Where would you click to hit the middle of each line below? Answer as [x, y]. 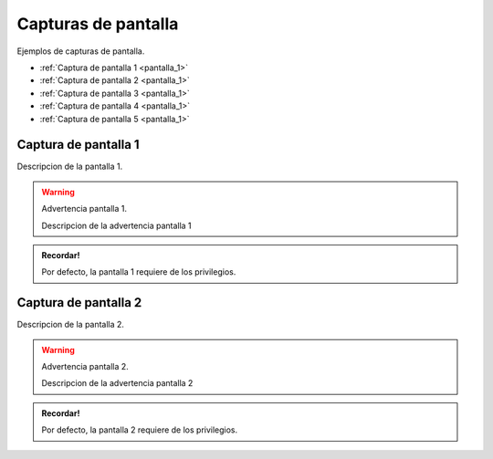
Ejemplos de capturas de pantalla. [81, 51]
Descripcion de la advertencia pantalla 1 [116, 225]
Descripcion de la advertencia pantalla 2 [117, 383]
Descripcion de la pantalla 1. [70, 167]
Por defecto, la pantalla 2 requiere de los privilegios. [140, 430]
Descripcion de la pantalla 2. [71, 325]
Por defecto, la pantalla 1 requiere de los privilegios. [139, 272]
